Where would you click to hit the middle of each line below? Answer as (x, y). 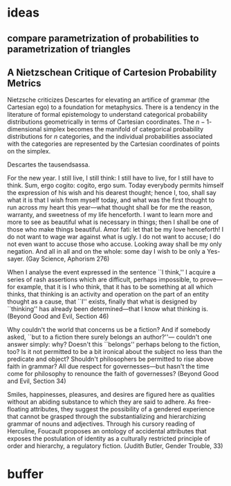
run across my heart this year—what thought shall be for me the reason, (110, 207)
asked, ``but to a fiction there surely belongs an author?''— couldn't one (110, 337)
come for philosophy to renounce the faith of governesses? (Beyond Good (113, 374)
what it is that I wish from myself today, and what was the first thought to (111, 200)
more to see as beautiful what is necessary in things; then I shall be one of (113, 222)
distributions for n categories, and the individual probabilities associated (110, 137)
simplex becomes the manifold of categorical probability (123, 129)
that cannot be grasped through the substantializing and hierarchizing (107, 417)
